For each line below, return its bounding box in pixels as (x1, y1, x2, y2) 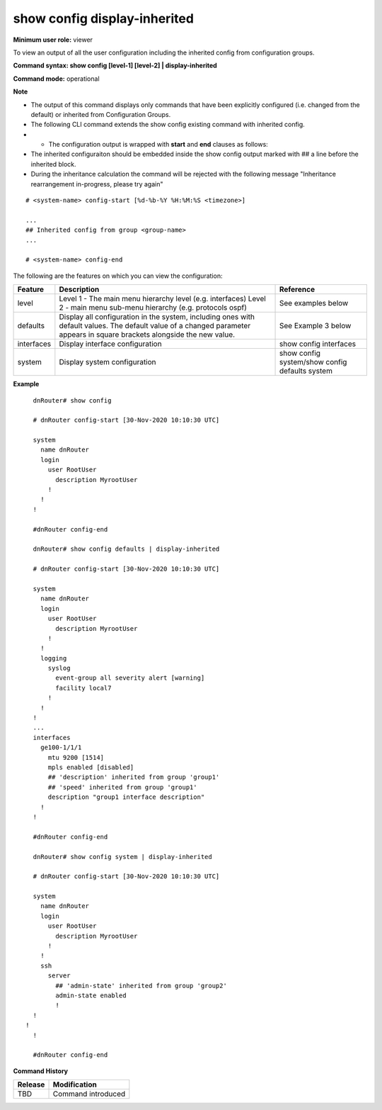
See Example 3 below (279, 321, 352, 331)
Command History (13, 1067, 69, 1075)
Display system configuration (59, 357, 156, 367)
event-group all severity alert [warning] (55, 674, 205, 682)
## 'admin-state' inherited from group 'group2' (55, 982, 228, 990)
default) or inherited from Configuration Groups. (30, 110, 171, 118)
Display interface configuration (59, 339, 162, 349)
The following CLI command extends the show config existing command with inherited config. (30, 120, 306, 129)
